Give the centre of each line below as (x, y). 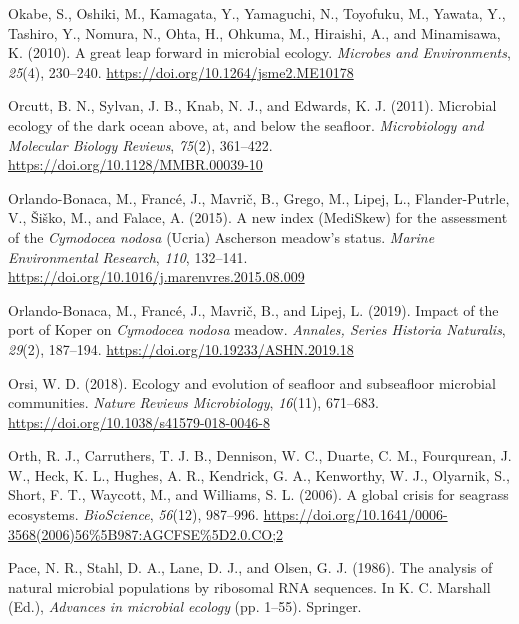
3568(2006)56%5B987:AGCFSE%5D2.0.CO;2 (146, 533)
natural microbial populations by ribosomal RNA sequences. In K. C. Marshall (249, 586)
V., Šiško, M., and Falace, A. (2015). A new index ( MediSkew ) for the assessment (258, 217)
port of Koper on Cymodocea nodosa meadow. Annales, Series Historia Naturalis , (257, 329)
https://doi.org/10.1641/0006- (355, 514)
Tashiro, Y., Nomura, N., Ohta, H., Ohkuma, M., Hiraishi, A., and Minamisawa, (254, 32)
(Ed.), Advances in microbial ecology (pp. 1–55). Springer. (185, 606)
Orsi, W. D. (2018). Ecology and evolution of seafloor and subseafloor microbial (252, 382)
